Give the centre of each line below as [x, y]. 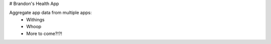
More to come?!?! [44, 33]
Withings [35, 19]
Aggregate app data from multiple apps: [51, 13]
